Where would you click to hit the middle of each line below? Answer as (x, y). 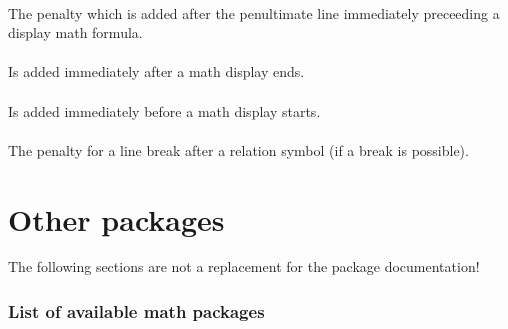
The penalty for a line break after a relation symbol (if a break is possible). (238, 149)
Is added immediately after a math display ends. (156, 71)
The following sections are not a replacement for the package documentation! (244, 266)
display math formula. (75, 32)
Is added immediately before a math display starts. (164, 110)
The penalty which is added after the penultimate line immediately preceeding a (254, 12)
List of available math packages (136, 310)
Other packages (116, 218)
